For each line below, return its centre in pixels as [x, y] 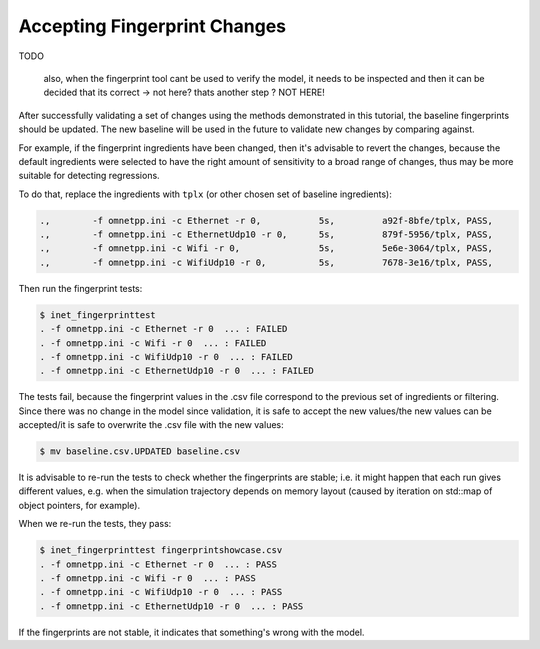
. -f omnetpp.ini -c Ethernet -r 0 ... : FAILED [163, 329]
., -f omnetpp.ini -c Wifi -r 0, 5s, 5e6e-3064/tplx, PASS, [266, 248]
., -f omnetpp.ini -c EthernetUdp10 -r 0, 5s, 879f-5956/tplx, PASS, [266, 234]
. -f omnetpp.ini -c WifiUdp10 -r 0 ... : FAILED [166, 356]
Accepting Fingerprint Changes [152, 26]
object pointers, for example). [79, 505]
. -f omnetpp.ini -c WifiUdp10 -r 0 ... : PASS [161, 592]
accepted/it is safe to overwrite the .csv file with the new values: [151, 425]
